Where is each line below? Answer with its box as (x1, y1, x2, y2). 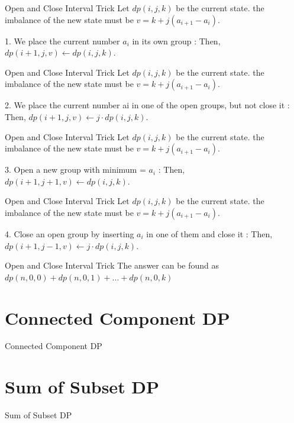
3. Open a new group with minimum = (5, 163, 146, 176)
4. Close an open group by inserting (5, 227, 134, 240)
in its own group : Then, (132, 34, 221, 47)
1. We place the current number (5, 34, 120, 47)
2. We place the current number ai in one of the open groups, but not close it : (5, 99, 290, 111)
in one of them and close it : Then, (146, 227, 273, 240)
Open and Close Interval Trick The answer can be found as (5, 259, 219, 272)
